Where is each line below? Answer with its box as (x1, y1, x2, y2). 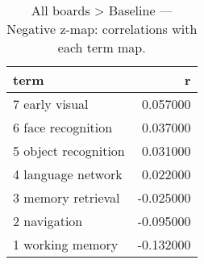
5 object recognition (13, 141, 125, 160)
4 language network (13, 165, 123, 183)
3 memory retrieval (13, 188, 120, 207)
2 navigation (13, 212, 83, 230)
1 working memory (13, 235, 119, 254)
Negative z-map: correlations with (6, 19, 198, 38)
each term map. (57, 38, 146, 57)
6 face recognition (13, 118, 113, 136)
